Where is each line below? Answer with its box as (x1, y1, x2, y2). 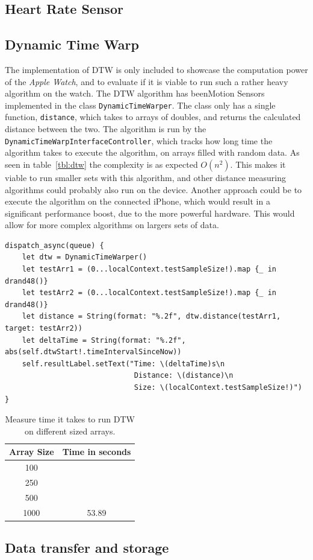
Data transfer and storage (5, 538, 169, 557)
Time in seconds (62, 445, 131, 458)
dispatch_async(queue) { (5, 241, 104, 250)
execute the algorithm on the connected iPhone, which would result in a (5, 195, 270, 208)
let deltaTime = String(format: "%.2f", (22, 336, 186, 345)
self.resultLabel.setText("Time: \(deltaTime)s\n (22, 359, 225, 368)
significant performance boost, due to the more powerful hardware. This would (5, 206, 295, 219)
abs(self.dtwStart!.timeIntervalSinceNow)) (5, 348, 182, 357)
